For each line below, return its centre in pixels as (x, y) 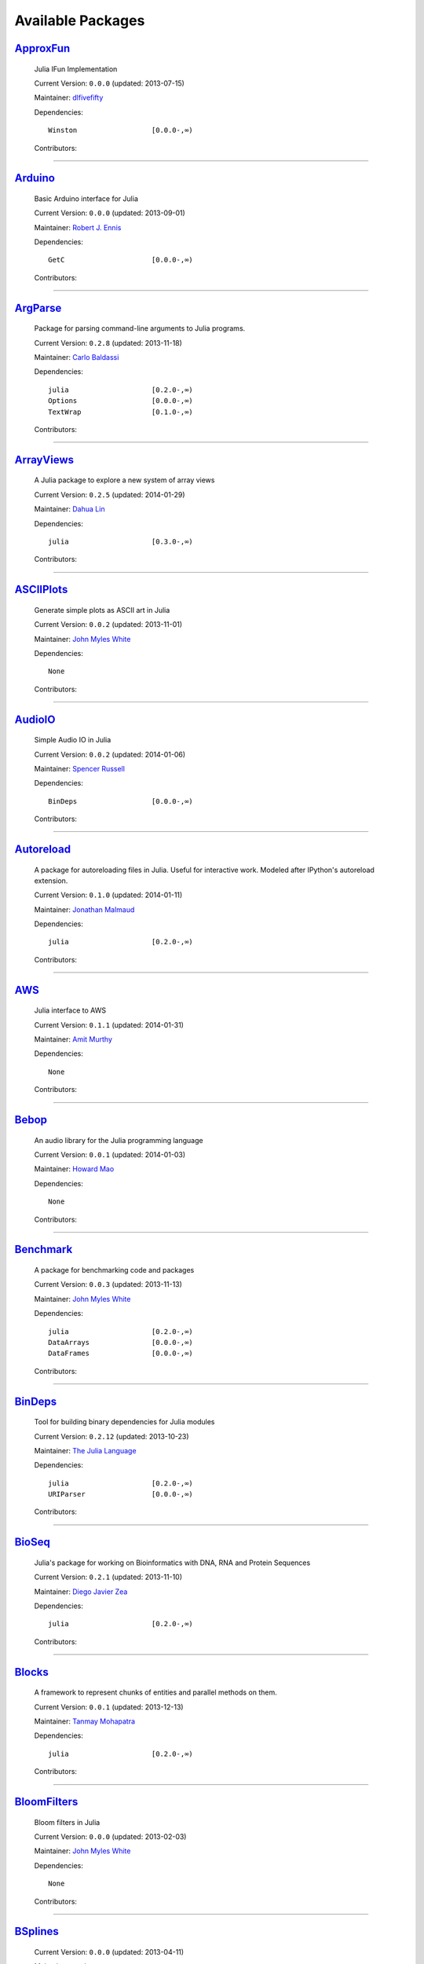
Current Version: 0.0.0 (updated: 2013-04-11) (109, 1951)
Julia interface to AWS (70, 1010)
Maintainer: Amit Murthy (73, 1039)
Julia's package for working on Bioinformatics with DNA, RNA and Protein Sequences (172, 1563)
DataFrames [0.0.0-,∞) (121, 1354)
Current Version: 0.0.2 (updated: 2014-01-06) (110, 754)
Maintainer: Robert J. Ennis (78, 227)
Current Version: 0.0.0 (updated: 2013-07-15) (109, 83)
